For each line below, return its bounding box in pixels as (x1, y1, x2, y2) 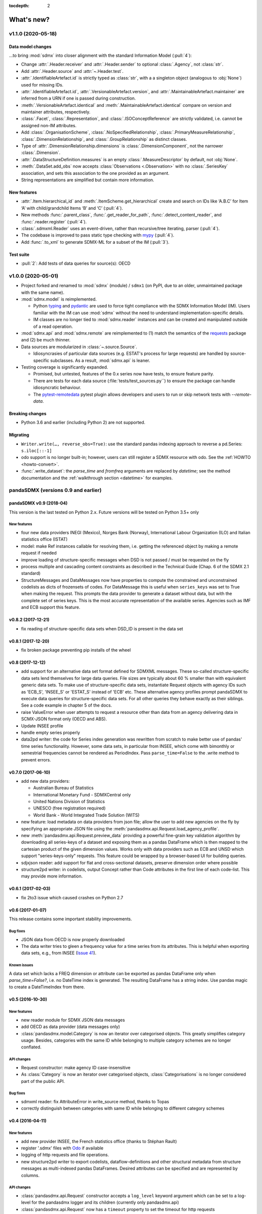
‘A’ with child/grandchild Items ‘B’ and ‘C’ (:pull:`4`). (21, 205, 123, 211)
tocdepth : (9, 3, 30, 8)
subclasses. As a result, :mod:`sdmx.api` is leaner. (50, 357, 150, 363)
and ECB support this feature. (21, 605, 81, 610)
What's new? (9, 15, 50, 24)
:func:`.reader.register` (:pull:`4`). (21, 219, 87, 224)
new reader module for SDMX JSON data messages (21, 1017, 125, 1023)
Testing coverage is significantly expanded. (21, 364, 109, 370)
